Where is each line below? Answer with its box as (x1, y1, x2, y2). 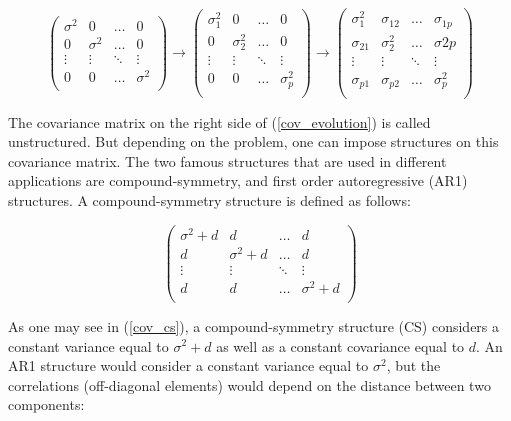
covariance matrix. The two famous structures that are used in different (8, 150, 447, 171)
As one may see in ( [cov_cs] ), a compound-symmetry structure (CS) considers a (8, 315, 500, 336)
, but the (386, 355, 441, 376)
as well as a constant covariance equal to (216, 335, 465, 356)
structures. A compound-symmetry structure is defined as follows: (8, 189, 411, 210)
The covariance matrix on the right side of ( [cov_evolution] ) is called (8, 111, 431, 132)
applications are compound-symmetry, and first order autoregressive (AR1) (8, 170, 468, 191)
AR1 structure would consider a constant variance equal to (8, 355, 369, 376)
